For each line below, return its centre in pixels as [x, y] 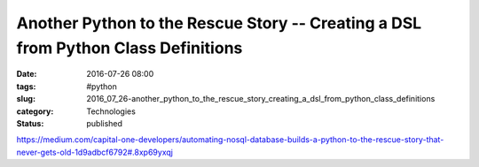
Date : [27, 74]
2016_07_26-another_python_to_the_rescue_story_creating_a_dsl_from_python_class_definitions [261, 99]
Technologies [111, 111]
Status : [30, 123]
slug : [26, 99]
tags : [26, 86]
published [105, 123]
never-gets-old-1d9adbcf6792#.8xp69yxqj [94, 152]
